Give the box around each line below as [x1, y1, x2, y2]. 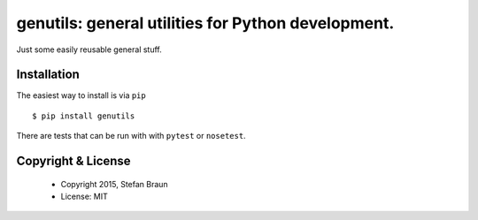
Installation [16, 67, 80, 82]
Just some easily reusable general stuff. [16, 44, 163, 55]
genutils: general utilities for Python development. [16, 13, 395, 33]
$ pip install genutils [32, 110, 135, 121]
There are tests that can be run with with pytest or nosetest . [16, 131, 247, 141]
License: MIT [60, 191, 108, 202]
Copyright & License [16, 154, 132, 169]
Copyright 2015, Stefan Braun [60, 178, 168, 189]
